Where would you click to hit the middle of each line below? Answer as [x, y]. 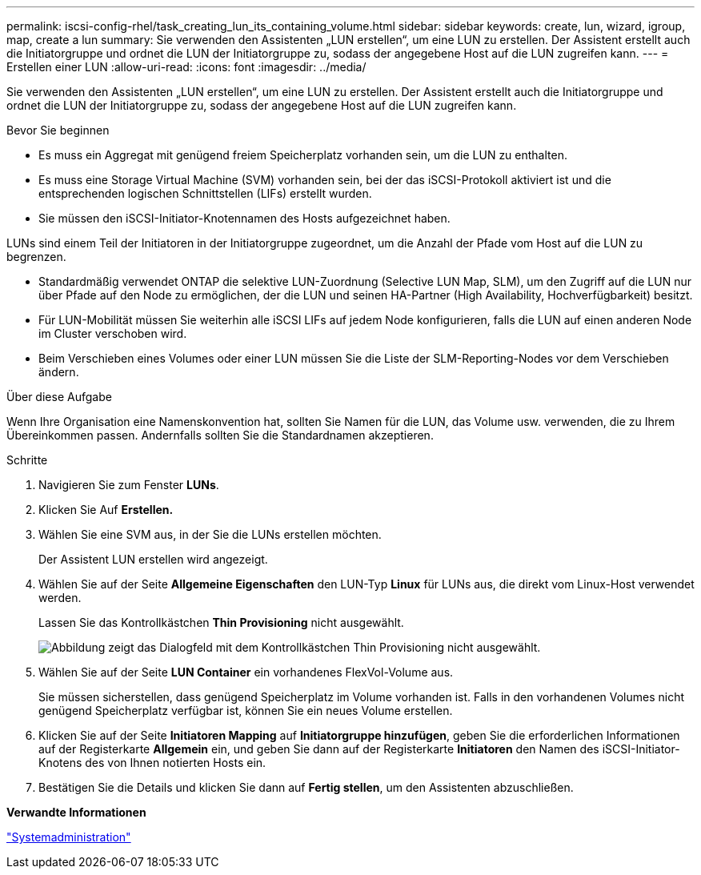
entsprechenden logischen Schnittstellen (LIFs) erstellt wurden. [205, 193]
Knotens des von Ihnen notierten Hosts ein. [152, 763]
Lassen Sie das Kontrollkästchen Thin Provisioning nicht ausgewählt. [221, 622]
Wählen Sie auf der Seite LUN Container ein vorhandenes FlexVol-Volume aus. [246, 672]
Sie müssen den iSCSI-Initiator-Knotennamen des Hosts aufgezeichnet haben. [244, 218]
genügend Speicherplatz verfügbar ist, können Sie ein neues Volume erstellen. [246, 710]
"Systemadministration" [69, 837]
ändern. [59, 372]
